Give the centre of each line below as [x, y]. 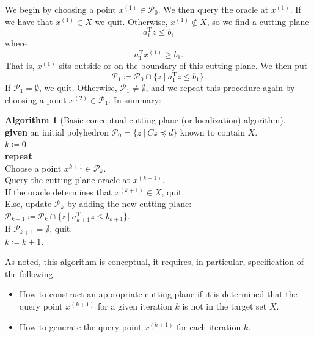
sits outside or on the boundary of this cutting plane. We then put [183, 66]
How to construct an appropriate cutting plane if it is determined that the [158, 294]
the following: [30, 273]
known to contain [213, 132]
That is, [20, 66]
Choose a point [33, 168]
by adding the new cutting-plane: [130, 204]
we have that [29, 21]
